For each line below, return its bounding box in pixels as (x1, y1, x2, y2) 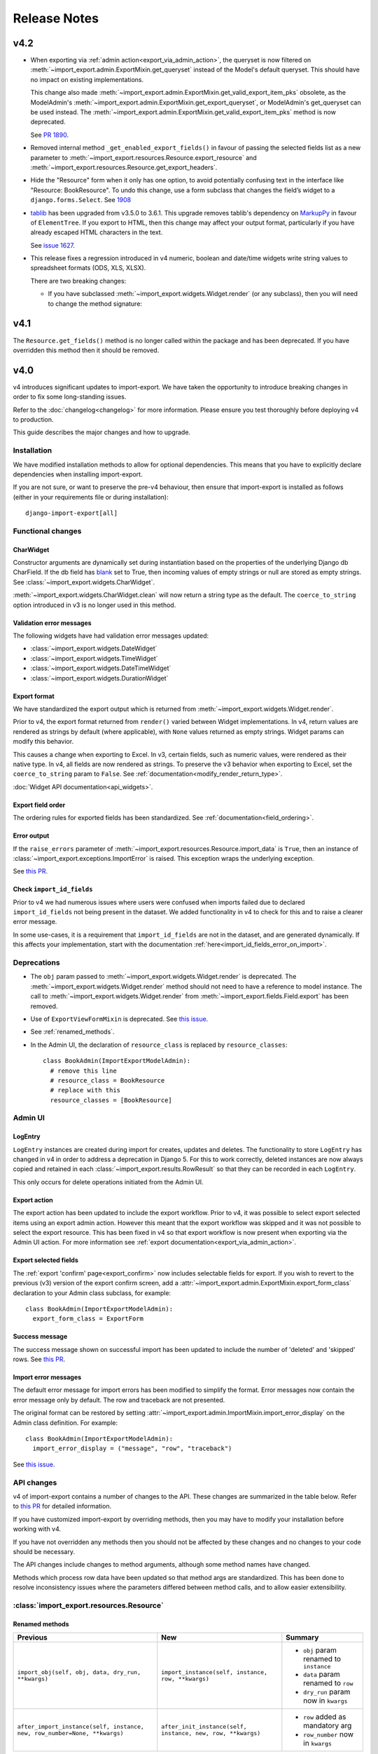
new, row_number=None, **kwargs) (17, 1729, 124, 1737)
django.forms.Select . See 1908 (30, 196, 132, 204)
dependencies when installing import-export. (13, 470, 143, 478)
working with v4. (13, 1525, 62, 1533)
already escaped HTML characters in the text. (30, 228, 163, 236)
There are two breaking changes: (30, 276, 127, 285)
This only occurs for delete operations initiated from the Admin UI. (13, 1177, 204, 1186)
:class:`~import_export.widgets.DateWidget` (30, 644, 157, 652)
